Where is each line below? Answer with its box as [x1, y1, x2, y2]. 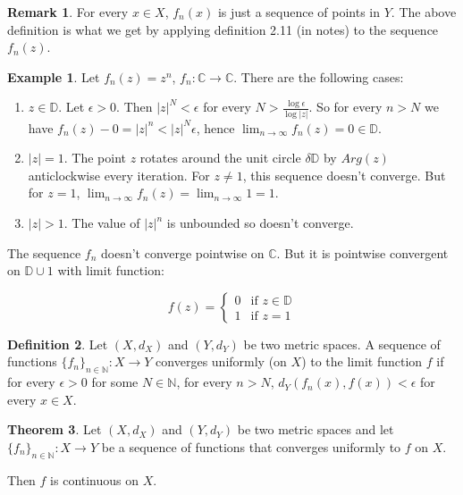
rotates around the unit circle [139, 148, 301, 167]
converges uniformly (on [156, 352, 287, 371]
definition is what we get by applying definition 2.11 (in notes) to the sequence [7, 20, 439, 38]
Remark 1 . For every [7, 3, 129, 21]
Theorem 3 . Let [7, 420, 102, 439]
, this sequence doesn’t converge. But [242, 165, 446, 184]
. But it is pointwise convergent [276, 243, 449, 262]
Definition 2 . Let [7, 334, 108, 353]
